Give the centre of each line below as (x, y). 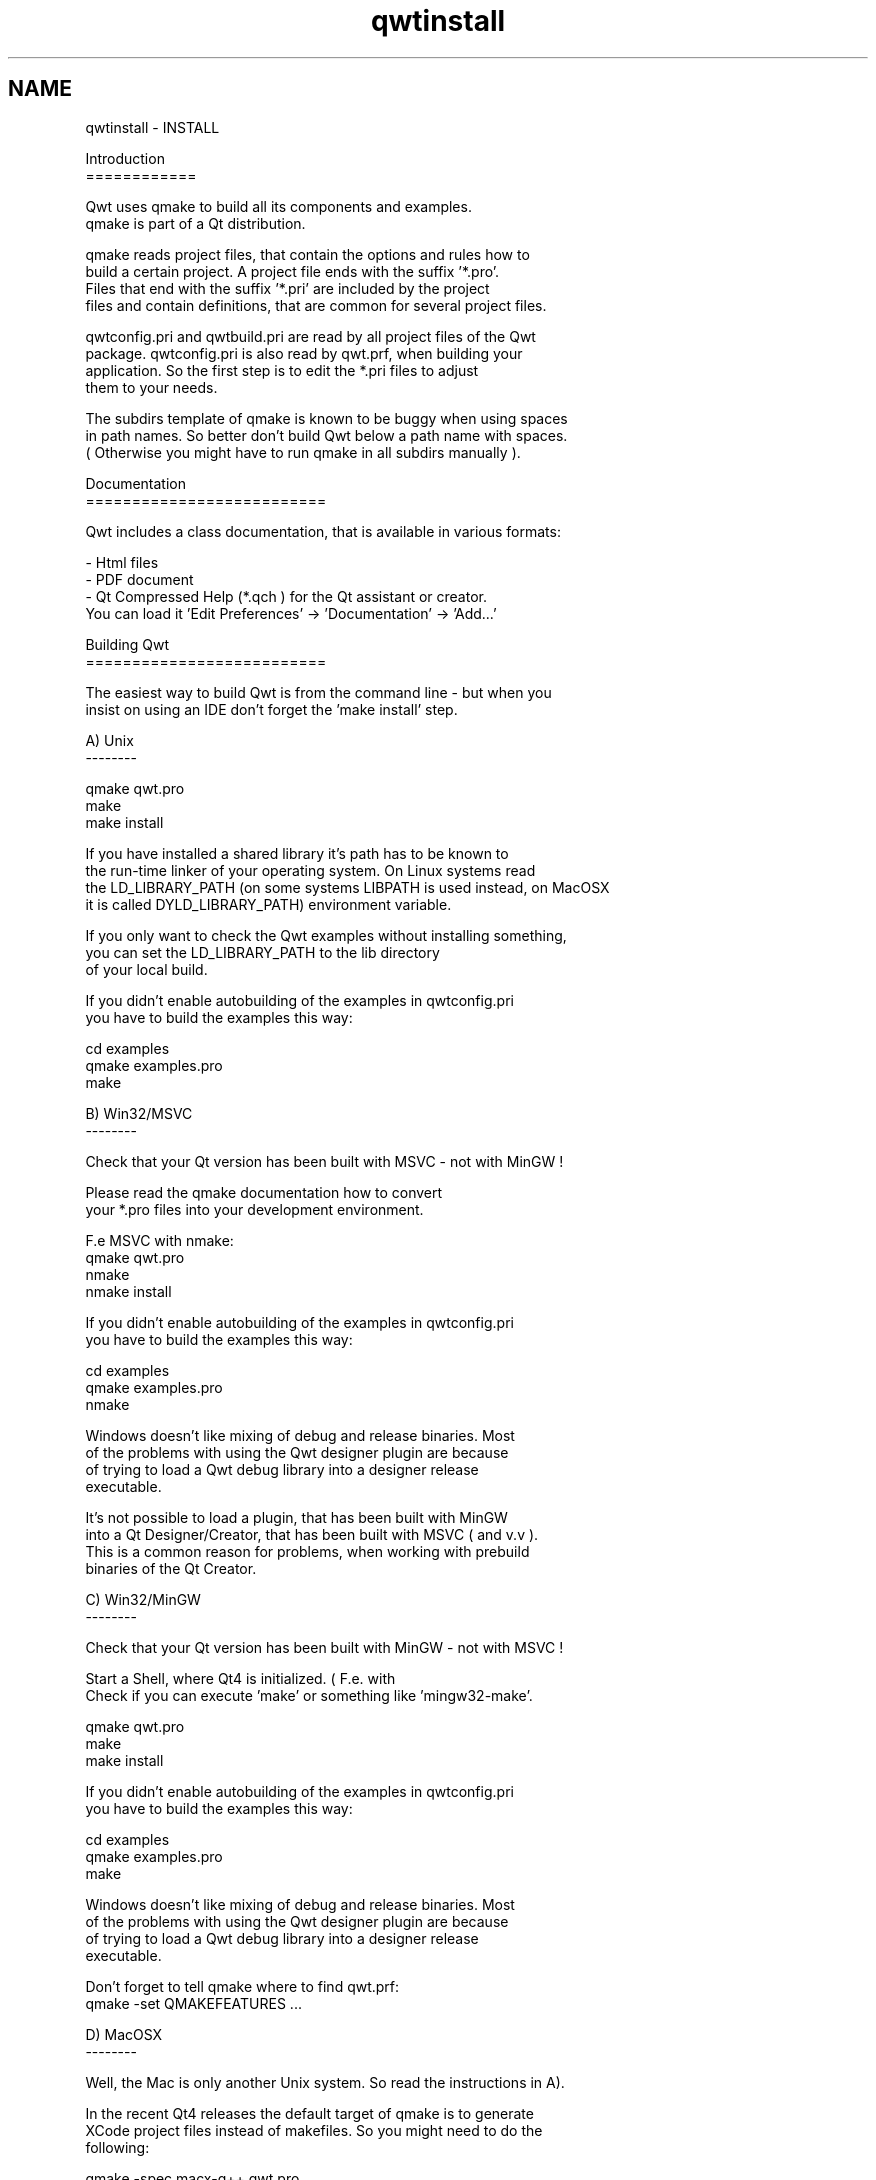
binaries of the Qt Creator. (171, 1568)
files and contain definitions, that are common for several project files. (316, 305)
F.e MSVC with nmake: (159, 1240)
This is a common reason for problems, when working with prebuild (307, 1551)
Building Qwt (127, 644)
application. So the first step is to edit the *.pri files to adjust (282, 370)
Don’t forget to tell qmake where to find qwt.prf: (242, 1986)
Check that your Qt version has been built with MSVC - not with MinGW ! (324, 1161)
